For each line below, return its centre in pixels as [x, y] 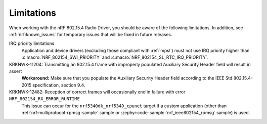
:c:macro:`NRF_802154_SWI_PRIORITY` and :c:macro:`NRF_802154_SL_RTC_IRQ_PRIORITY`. [115, 57]
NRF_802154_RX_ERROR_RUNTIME [44, 99]
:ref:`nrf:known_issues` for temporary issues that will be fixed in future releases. [91, 34]
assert [16, 71]
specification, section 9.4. [59, 85]
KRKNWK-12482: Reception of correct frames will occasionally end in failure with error [97, 92]
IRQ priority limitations [32, 43]
